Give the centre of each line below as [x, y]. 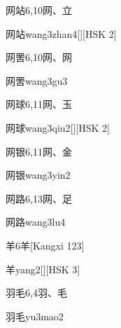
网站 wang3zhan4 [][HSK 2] [61, 33]
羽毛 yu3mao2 [35, 316]
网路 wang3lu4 [36, 222]
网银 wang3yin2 [38, 175]
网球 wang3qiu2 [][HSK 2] [58, 127]
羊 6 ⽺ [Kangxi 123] [45, 245]
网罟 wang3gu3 [37, 80]
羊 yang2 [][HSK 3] [43, 269]
